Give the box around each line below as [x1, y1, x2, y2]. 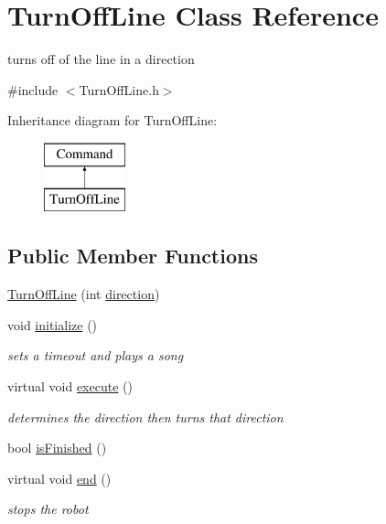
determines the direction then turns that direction [7, 407, 284, 426]
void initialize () [7, 315, 98, 334]
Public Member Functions [7, 241, 258, 270]
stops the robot [7, 499, 89, 519]
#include [7, 80, 59, 99]
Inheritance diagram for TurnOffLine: [7, 111, 218, 130]
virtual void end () [7, 468, 112, 487]
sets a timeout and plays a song [7, 346, 184, 365]
